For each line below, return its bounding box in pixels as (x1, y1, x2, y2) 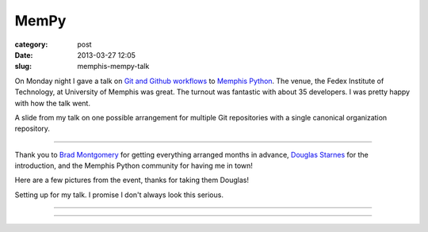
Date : (14, 50, 33, 59)
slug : (14, 62, 32, 71)
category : (14, 40, 48, 49)
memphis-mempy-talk (77, 62, 150, 71)
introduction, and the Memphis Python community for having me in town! (14, 161, 254, 170)
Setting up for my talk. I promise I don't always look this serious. (14, 190, 224, 200)
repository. (14, 124, 51, 134)
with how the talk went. (14, 98, 91, 108)
